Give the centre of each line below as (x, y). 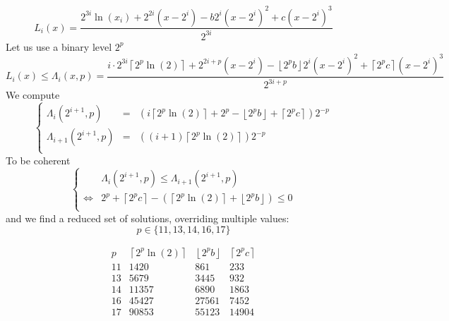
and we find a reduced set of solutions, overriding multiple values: (148, 218)
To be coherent (38, 160)
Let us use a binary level (59, 46)
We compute (33, 95)
